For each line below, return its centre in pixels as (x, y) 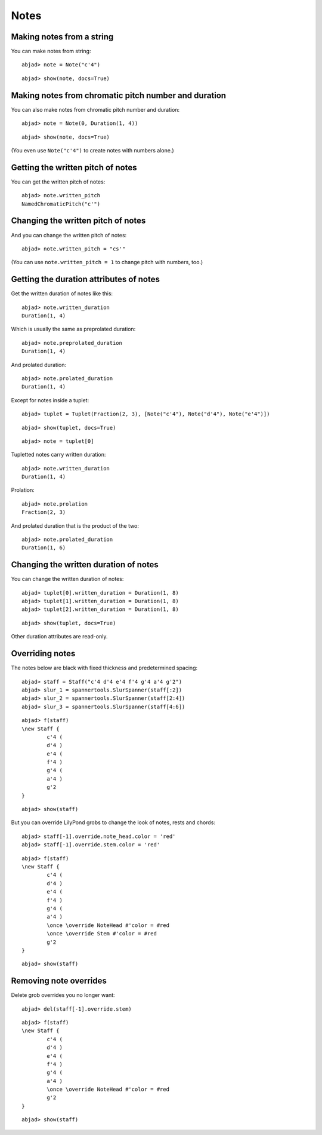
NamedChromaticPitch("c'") (61, 204)
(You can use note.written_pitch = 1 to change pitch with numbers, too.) (107, 262)
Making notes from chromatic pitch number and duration (119, 95)
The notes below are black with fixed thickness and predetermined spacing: (104, 668)
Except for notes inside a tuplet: (50, 400)
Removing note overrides (59, 981)
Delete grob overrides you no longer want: (63, 995)
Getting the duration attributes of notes (86, 279)
